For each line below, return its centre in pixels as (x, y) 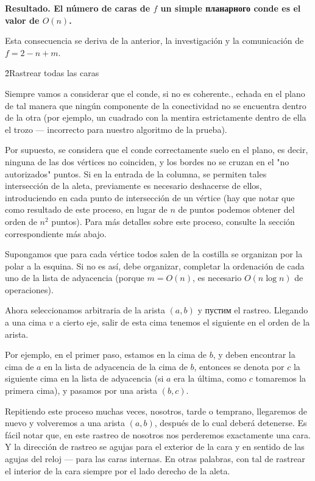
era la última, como (210, 378)
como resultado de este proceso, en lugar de (86, 209)
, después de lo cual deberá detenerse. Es (231, 423)
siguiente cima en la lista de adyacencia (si (84, 378)
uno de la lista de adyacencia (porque (75, 278)
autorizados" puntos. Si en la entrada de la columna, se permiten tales (136, 173)
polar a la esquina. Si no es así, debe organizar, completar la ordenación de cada (155, 265)
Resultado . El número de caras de (78, 8)
